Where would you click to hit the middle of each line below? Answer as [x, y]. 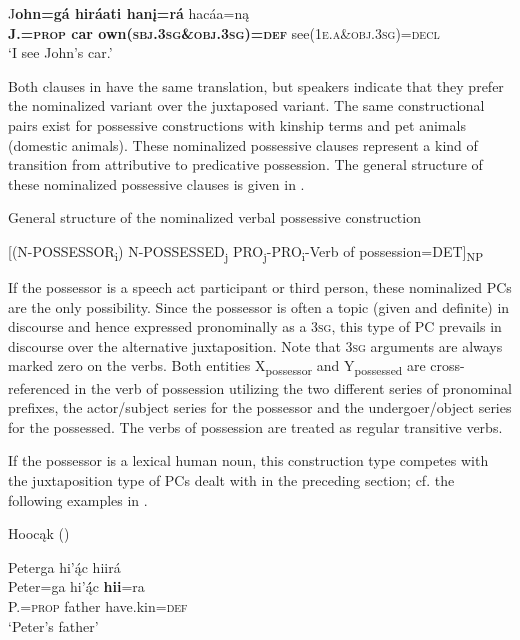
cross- [447, 365]
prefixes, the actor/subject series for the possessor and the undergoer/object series [260, 407]
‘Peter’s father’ [53, 625]
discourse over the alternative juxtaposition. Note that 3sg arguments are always [255, 345]
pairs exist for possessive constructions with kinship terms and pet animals [237, 124]
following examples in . [78, 499]
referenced [39, 387]
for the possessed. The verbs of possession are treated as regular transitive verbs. [255, 426]
